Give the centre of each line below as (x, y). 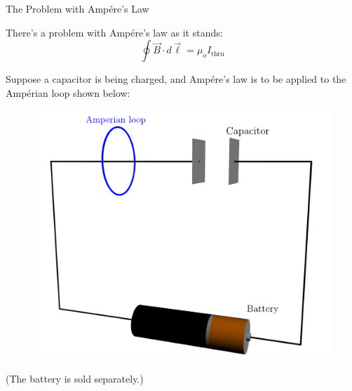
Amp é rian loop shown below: (68, 92)
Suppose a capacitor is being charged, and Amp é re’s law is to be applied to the (176, 79)
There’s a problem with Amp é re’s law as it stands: (114, 32)
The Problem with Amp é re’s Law (77, 8)
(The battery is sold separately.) (75, 378)
